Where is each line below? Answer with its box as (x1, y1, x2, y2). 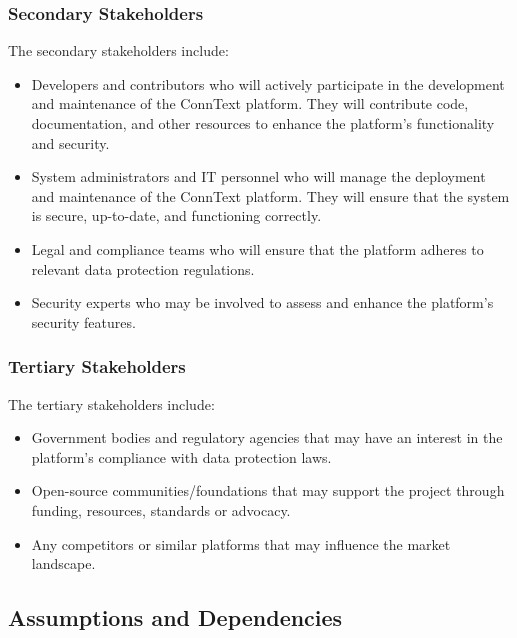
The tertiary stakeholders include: (8, 393, 215, 414)
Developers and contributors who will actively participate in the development (31, 73, 505, 94)
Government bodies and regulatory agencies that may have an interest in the (31, 427, 503, 448)
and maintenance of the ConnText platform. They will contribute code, (31, 93, 469, 114)
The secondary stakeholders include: (8, 40, 229, 61)
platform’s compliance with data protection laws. (31, 446, 332, 467)
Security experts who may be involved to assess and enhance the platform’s (31, 292, 494, 313)
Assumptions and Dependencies (8, 602, 343, 633)
